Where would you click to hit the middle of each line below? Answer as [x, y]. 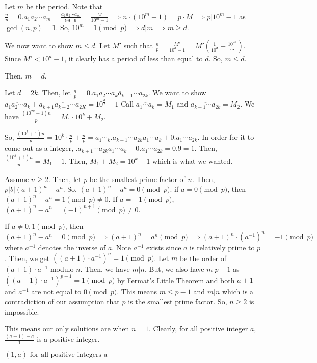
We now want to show [39, 46]
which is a [238, 291]
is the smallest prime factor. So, [178, 302]
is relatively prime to [222, 248]
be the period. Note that [64, 6]
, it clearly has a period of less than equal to [134, 58]
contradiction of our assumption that [62, 302]
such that [138, 46]
